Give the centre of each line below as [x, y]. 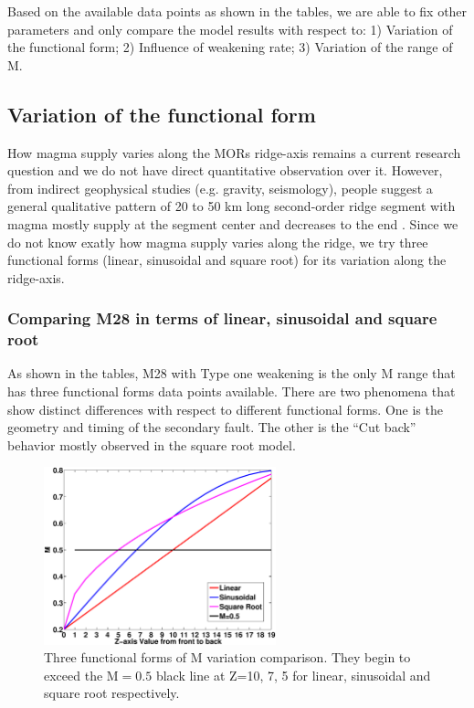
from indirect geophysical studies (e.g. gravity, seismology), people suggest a [220, 188]
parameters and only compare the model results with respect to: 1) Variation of [230, 29]
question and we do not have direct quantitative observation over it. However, [225, 170]
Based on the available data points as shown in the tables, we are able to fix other [237, 11]
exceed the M [81, 675]
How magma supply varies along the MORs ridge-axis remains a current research [234, 152]
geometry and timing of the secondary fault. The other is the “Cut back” [212, 427]
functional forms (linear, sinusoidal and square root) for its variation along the [227, 260]
